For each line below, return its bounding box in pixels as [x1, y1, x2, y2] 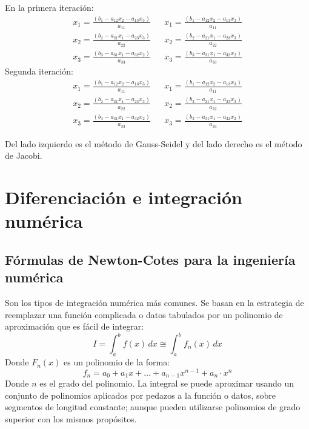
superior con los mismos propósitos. [5, 412, 137, 425]
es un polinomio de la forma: [63, 356, 170, 368]
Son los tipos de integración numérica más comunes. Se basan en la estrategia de [5, 296, 304, 308]
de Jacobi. [5, 149, 42, 162]
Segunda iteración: [5, 65, 73, 78]
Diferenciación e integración [5, 185, 242, 210]
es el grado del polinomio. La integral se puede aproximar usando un [39, 377, 294, 390]
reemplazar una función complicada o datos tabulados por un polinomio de [5, 308, 283, 321]
